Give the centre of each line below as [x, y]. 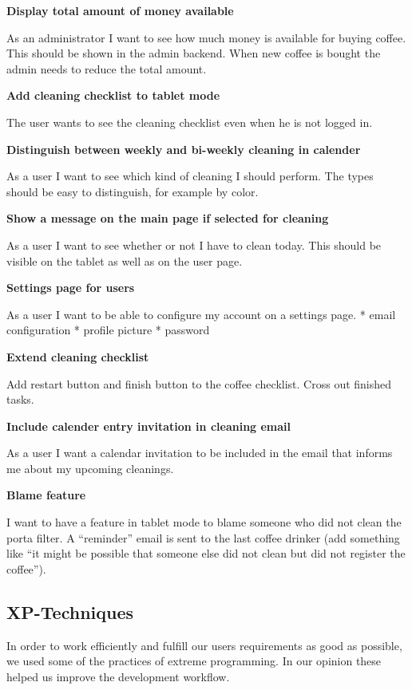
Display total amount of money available [120, 10]
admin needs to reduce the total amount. [107, 68]
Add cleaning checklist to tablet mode [113, 95]
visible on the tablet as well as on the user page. [125, 260]
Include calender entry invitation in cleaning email [149, 426]
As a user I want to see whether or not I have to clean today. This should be [194, 244]
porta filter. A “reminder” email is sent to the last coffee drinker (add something [203, 537]
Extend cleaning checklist [78, 356]
